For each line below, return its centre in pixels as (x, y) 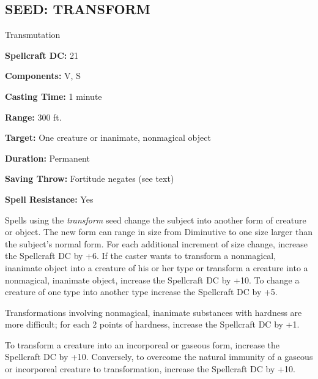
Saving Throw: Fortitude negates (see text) (90, 178)
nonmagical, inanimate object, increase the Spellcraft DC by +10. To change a (152, 280)
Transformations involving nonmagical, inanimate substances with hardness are (153, 312)
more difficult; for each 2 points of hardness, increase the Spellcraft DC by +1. (152, 324)
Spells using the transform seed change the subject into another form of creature (156, 220)
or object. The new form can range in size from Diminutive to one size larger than (159, 232)
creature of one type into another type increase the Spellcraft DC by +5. (141, 292)
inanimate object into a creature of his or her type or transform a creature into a (157, 267)
